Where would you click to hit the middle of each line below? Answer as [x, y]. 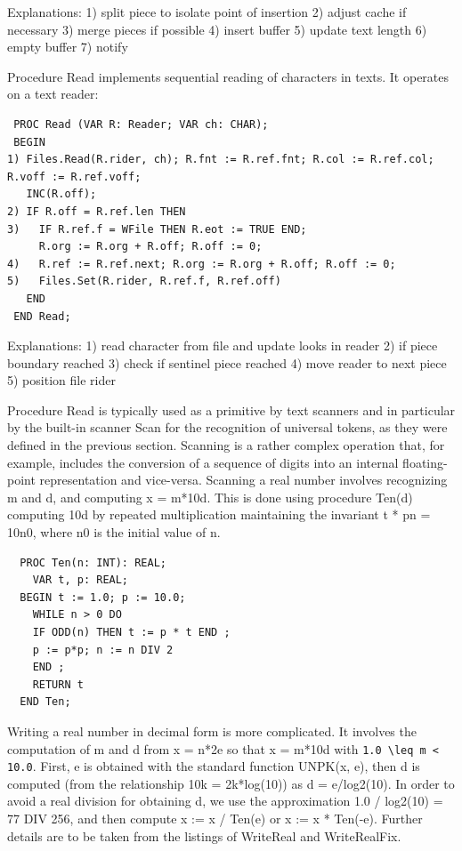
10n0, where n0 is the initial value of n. [114, 532]
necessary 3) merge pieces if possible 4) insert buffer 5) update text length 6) [217, 29]
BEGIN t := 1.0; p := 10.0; [103, 597]
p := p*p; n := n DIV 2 [103, 650]
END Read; [42, 316]
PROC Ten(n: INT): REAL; [93, 562]
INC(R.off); [61, 194]
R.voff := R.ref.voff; [74, 177]
